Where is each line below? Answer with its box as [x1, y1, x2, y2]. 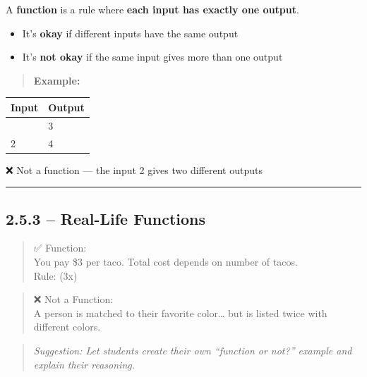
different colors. [33, 319, 101, 334]
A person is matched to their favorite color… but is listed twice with [33, 305, 327, 320]
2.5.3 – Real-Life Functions [6, 207, 206, 229]
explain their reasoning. [33, 357, 135, 371]
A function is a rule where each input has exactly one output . [6, 2, 299, 16]
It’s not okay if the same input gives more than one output [22, 49, 283, 64]
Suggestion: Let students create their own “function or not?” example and [33, 343, 352, 358]
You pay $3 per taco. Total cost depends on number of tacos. [33, 254, 298, 269]
